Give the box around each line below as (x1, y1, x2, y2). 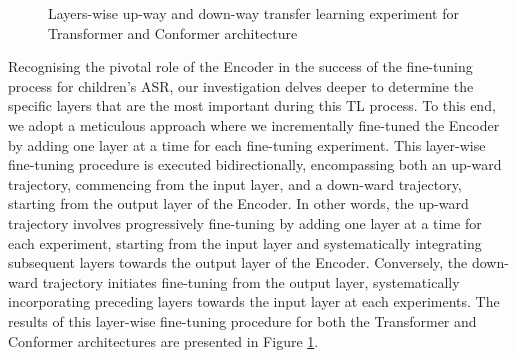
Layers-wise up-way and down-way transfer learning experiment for (48, 3, 459, 23)
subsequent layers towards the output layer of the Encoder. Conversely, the (8, 252, 468, 273)
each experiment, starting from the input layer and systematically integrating (8, 232, 482, 253)
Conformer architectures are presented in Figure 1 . (8, 330, 319, 351)
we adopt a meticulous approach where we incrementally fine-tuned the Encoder (8, 114, 500, 135)
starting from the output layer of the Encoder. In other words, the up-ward (8, 193, 469, 214)
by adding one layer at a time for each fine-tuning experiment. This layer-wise (8, 134, 486, 155)
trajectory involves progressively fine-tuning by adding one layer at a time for (8, 212, 482, 233)
